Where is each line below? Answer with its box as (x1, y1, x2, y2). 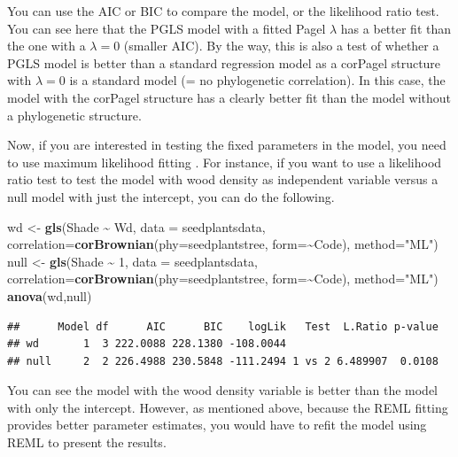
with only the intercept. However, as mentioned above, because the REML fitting (7, 398, 448, 416)
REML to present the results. (7, 433, 167, 452)
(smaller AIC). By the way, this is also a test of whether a (123, 36, 439, 55)
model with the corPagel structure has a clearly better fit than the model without (7, 88, 452, 106)
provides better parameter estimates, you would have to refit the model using (7, 415, 427, 434)
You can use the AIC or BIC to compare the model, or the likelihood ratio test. (7, 2, 439, 19)
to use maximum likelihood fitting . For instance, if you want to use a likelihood (7, 152, 442, 171)
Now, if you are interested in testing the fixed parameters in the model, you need (7, 136, 446, 154)
